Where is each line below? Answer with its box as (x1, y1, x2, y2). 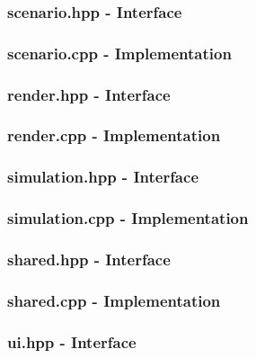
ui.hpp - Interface (7, 330, 137, 353)
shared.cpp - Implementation (7, 289, 221, 311)
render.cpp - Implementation (7, 124, 221, 147)
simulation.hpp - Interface (7, 166, 199, 188)
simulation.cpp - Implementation (7, 207, 249, 229)
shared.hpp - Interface (7, 247, 171, 270)
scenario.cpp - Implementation (7, 41, 232, 64)
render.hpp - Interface (7, 83, 171, 105)
